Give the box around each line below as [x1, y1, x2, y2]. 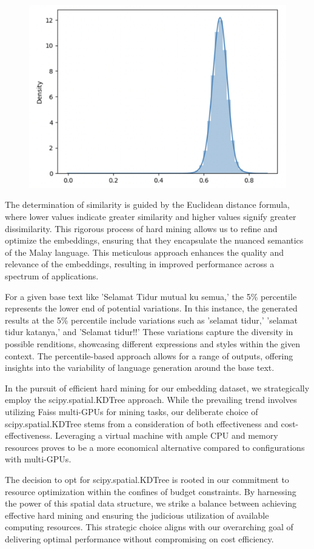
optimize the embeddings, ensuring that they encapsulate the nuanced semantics [5, 234, 304, 247]
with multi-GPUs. [5, 453, 72, 465]
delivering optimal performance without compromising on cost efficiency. [5, 532, 274, 545]
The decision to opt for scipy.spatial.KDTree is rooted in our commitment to [5, 473, 289, 485]
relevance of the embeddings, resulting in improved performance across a [5, 258, 275, 270]
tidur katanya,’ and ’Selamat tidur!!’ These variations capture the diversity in [5, 325, 293, 338]
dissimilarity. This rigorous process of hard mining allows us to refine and [5, 222, 278, 235]
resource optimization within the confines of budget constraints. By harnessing [5, 485, 296, 497]
